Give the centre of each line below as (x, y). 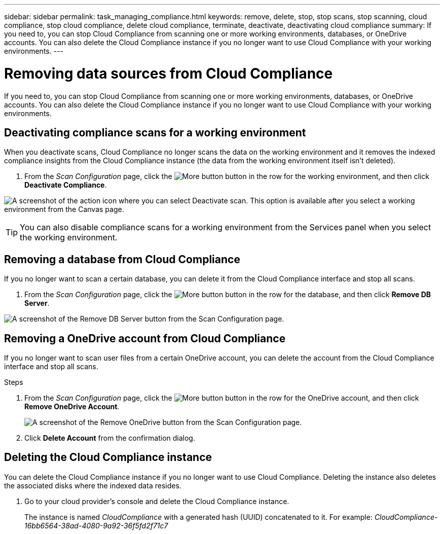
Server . (37, 303)
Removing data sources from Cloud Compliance (169, 73)
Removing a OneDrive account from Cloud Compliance (145, 338)
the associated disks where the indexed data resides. (93, 485)
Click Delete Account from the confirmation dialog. (110, 438)
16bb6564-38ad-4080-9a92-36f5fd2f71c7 (96, 525)
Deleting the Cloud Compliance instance (108, 457)
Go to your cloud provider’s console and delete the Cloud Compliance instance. (157, 501)
